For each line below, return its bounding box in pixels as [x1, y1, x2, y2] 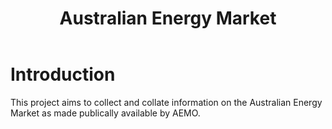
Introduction [10, 63, 116, 86]
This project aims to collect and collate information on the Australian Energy [10, 96, 323, 108]
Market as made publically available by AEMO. [10, 107, 201, 119]
